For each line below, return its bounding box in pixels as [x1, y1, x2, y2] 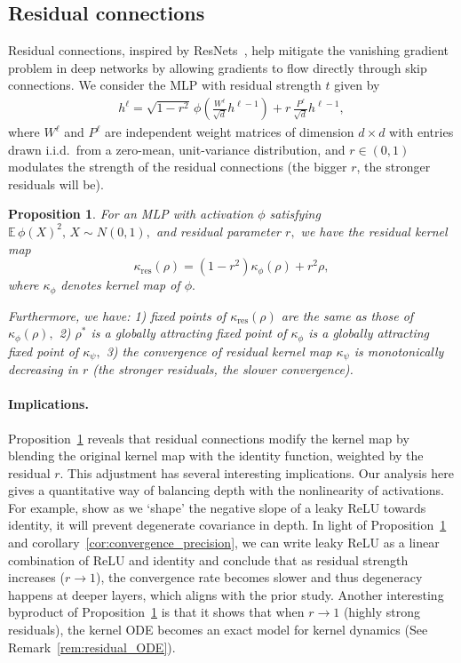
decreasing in [8, 360, 78, 379]
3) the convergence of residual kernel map [106, 341, 332, 360]
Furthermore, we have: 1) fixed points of [8, 306, 227, 324]
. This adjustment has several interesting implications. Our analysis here [60, 463, 454, 482]
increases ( [8, 568, 65, 587]
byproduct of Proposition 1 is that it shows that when [8, 603, 305, 621]
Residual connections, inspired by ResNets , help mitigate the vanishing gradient [8, 41, 449, 60]
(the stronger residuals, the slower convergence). [92, 360, 354, 379]
